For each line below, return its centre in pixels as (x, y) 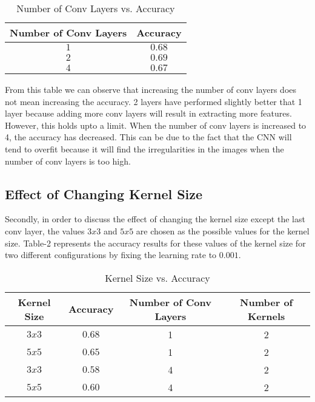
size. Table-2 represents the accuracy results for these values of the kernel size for (155, 243)
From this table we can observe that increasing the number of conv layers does (151, 89)
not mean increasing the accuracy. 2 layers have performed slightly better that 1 (154, 101)
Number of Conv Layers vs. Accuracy (96, 8)
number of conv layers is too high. (68, 161)
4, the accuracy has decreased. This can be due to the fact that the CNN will (148, 137)
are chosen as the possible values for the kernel (223, 230)
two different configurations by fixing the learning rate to (111, 255)
